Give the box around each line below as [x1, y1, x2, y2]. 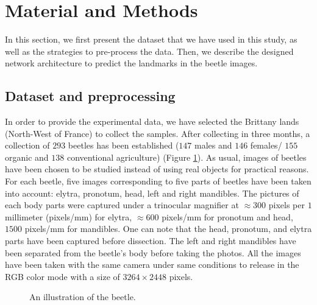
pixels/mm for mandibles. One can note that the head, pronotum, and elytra [24, 222, 312, 235]
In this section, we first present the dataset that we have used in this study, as [5, 33, 297, 46]
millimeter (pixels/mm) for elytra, [5, 210, 132, 223]
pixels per [268, 198, 305, 211]
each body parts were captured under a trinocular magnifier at [5, 198, 239, 211]
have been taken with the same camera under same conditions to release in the [5, 258, 299, 271]
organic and [5, 150, 49, 163]
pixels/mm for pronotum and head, [162, 210, 293, 223]
